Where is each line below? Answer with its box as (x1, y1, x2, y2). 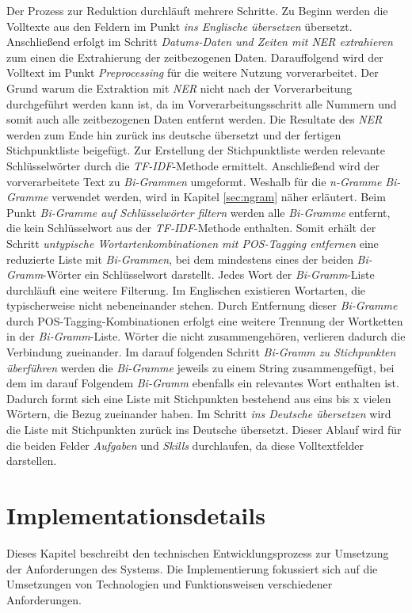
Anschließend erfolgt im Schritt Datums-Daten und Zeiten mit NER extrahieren (6, 33, 393, 50)
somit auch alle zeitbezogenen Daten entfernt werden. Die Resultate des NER (6, 111, 383, 128)
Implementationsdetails (6, 499, 265, 531)
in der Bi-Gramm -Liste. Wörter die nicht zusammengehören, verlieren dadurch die (6, 328, 406, 345)
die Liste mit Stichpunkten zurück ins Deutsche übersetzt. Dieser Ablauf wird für (6, 421, 402, 438)
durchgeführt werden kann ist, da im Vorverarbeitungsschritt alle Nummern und (6, 95, 397, 112)
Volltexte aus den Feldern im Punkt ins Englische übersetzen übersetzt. (6, 17, 353, 34)
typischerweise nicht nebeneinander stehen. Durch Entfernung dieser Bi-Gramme (6, 297, 398, 314)
